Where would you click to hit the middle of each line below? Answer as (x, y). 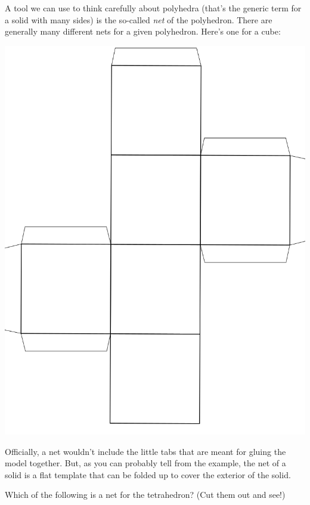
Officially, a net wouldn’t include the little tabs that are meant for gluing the (145, 451)
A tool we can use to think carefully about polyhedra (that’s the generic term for (153, 8)
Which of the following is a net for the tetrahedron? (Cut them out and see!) (145, 495)
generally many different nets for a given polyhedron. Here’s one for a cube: (143, 31)
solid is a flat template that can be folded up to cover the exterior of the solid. (148, 474)
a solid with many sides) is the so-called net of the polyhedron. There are (139, 19)
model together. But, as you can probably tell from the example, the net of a (145, 463)
